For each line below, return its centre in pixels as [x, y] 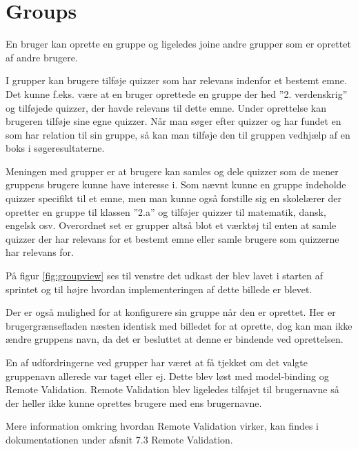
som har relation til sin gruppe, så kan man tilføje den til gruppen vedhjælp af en [178, 134]
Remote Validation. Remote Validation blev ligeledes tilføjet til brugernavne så [172, 389]
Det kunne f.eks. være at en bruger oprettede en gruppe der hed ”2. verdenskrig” [177, 93]
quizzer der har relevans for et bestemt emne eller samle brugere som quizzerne [172, 238]
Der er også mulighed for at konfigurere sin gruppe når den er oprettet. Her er [171, 312]
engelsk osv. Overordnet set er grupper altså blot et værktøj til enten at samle [171, 225]
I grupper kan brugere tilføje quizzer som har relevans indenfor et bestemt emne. [176, 80]
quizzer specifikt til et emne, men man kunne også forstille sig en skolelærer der [174, 198]
